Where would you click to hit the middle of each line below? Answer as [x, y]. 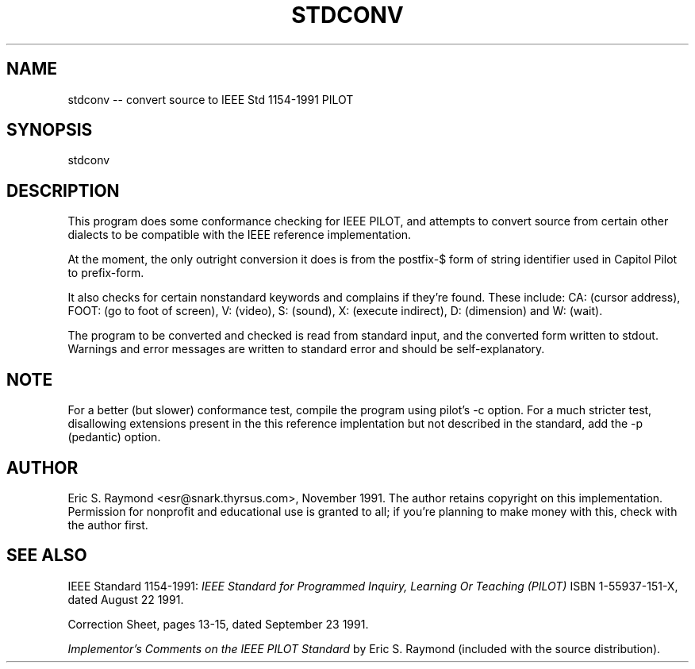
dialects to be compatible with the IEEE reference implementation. [240, 235]
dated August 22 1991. [126, 599]
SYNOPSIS [50, 130]
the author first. [108, 525]
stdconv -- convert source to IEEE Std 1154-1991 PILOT [211, 99]
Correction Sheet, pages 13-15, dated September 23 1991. [218, 624]
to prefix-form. [106, 273]
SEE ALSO [47, 556]
